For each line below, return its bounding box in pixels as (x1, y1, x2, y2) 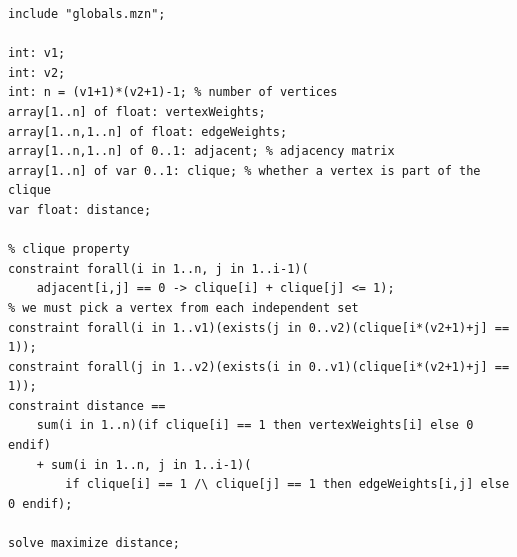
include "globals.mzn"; (8, 7, 166, 21)
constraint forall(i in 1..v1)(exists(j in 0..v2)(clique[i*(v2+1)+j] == (8, 320, 510, 335)
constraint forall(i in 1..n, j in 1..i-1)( (8, 261, 309, 276)
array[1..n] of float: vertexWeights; (8, 104, 266, 119)
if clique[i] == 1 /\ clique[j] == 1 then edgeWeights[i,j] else (65, 477, 510, 492)
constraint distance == (8, 398, 166, 413)
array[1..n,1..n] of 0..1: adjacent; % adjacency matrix (8, 144, 395, 159)
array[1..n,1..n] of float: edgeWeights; (8, 124, 288, 139)
